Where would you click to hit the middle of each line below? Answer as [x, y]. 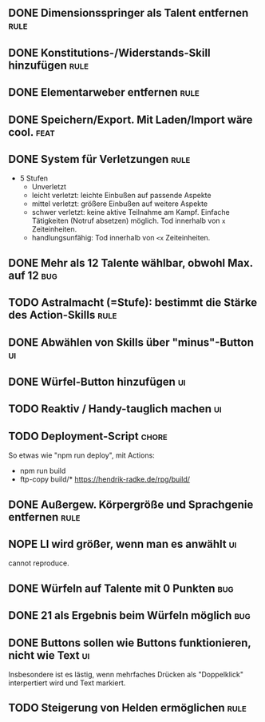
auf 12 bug [33, 275]
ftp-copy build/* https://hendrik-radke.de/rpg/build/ [105, 479]
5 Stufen [34, 178]
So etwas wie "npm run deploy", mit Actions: [82, 455]
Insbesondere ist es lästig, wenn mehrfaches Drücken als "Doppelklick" [126, 674]
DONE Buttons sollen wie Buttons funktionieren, [130, 643]
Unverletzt [49, 187]
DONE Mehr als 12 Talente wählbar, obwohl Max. [131, 263]
